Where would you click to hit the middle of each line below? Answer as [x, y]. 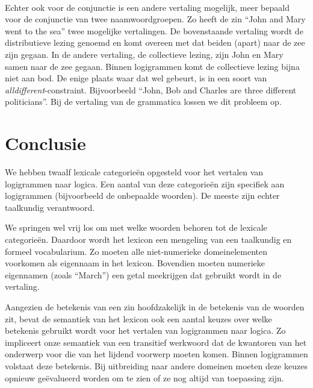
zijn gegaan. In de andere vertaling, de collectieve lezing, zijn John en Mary [144, 54]
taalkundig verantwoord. [50, 207]
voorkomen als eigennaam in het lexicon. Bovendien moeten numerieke [135, 263]
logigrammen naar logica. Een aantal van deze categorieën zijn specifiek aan [145, 183]
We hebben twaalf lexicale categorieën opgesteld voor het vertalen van [134, 172]
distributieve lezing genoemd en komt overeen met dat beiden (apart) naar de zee [155, 42]
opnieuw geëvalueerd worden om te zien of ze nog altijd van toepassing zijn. [144, 377]
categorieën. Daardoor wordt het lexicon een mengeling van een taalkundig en [148, 239]
